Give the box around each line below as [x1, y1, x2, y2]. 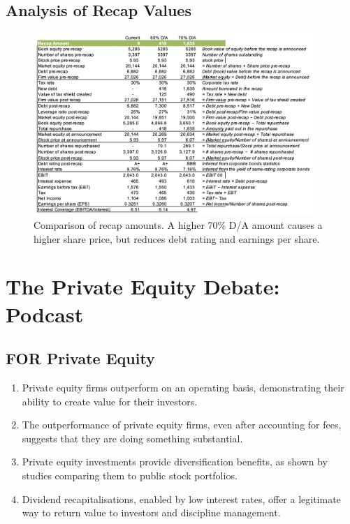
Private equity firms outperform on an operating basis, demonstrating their [22, 380, 344, 394]
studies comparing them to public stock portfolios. [22, 467, 238, 482]
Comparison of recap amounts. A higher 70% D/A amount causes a [34, 217, 323, 232]
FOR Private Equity [6, 347, 155, 369]
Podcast [6, 299, 84, 328]
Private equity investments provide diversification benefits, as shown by [22, 454, 328, 469]
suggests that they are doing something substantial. [22, 431, 243, 445]
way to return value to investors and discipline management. [22, 505, 281, 520]
